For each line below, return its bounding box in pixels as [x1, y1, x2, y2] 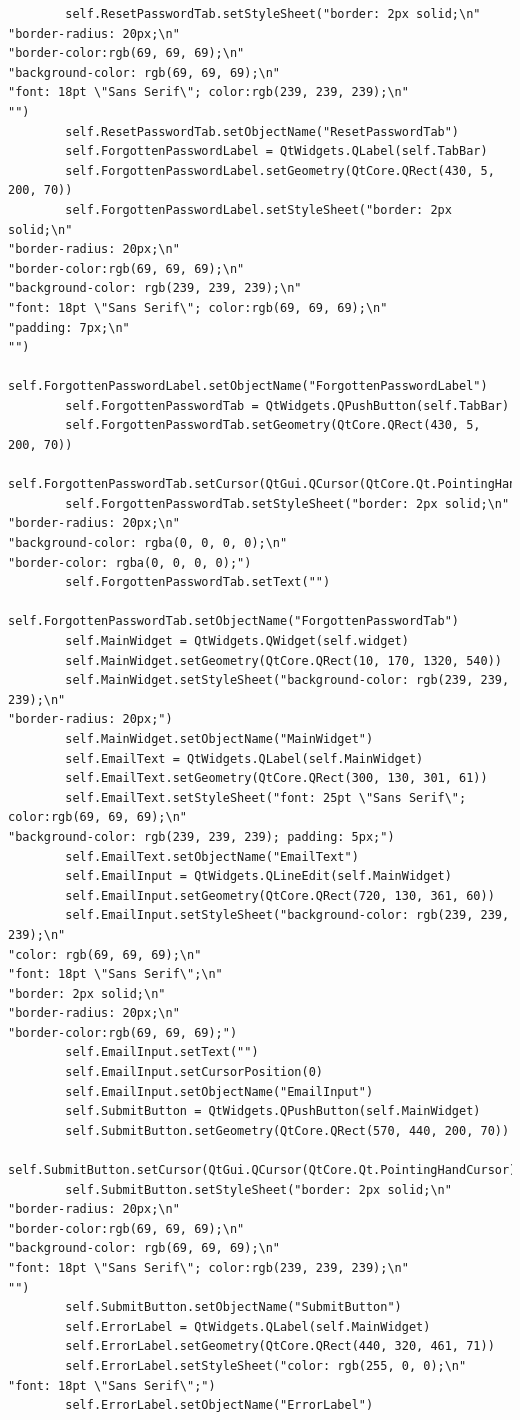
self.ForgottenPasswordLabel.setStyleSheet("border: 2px [65, 202, 452, 217]
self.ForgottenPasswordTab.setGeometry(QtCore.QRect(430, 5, [65, 418, 481, 433]
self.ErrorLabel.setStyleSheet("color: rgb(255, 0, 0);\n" [65, 1358, 467, 1373]
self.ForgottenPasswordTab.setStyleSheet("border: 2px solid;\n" [65, 496, 510, 511]
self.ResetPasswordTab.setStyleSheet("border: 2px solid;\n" [65, 7, 481, 21]
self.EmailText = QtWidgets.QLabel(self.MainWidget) [65, 751, 424, 766]
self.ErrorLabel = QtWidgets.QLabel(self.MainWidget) [65, 1319, 431, 1334]
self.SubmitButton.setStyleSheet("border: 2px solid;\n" [65, 1182, 452, 1197]
